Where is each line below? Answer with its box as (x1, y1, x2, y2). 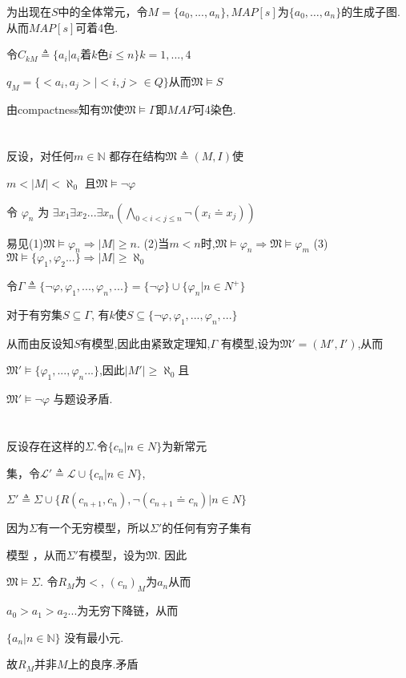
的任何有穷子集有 (162, 519, 252, 536)
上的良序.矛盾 (67, 656, 139, 672)
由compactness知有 (6, 100, 102, 117)
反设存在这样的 (6, 437, 85, 454)
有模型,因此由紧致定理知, (80, 334, 211, 351)
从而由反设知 (6, 334, 74, 351)
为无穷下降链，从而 (77, 602, 179, 619)
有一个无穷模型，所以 (37, 519, 150, 536)
